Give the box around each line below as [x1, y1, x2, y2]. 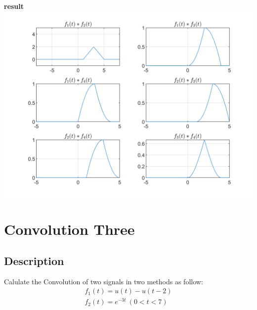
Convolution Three [4, 219, 135, 239]
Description [4, 253, 64, 268]
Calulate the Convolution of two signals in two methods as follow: [4, 276, 203, 286]
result [4, 1, 24, 11]
